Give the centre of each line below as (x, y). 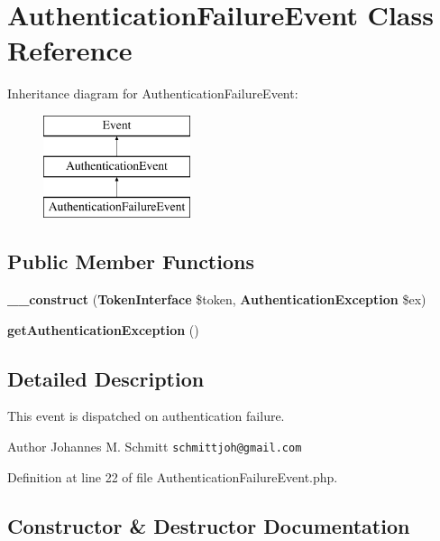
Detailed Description (106, 378)
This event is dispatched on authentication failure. (146, 416)
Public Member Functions (131, 261)
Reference (70, 50)
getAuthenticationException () (103, 329)
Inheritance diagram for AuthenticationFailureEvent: (153, 93)
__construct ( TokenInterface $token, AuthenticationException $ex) (217, 299)
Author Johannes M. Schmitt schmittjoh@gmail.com (155, 447)
